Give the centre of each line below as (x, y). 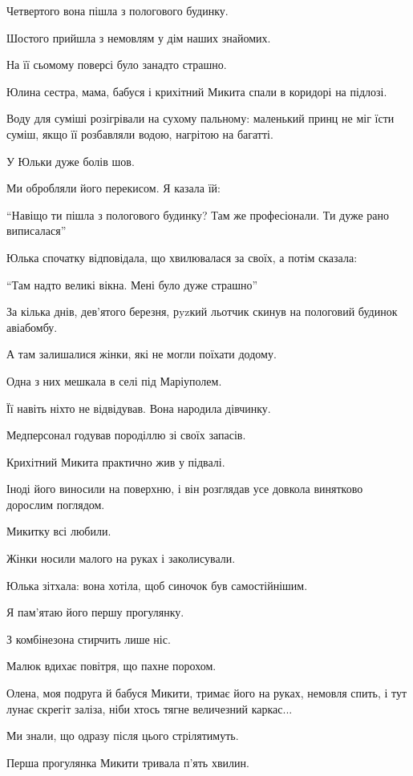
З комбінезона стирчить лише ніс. (89, 639)
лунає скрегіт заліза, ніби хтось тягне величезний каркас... (150, 708)
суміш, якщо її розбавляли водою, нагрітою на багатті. (140, 133)
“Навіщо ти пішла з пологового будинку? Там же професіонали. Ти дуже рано (198, 214)
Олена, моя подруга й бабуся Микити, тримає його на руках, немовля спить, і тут (207, 693)
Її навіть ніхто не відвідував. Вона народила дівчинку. (139, 408)
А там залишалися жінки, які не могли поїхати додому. (142, 354)
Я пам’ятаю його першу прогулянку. (95, 612)
